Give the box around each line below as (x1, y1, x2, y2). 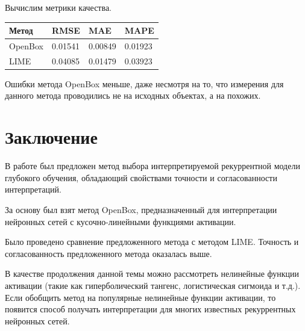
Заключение (5, 125, 98, 149)
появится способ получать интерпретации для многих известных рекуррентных (5, 303, 296, 315)
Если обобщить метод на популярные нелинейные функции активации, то (5, 291, 276, 303)
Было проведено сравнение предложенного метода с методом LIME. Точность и (5, 235, 299, 248)
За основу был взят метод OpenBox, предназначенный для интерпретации (5, 203, 277, 215)
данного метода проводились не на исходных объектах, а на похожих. (5, 89, 261, 102)
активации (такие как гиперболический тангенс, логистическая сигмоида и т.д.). (5, 279, 301, 291)
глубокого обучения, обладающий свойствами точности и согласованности (5, 171, 277, 184)
